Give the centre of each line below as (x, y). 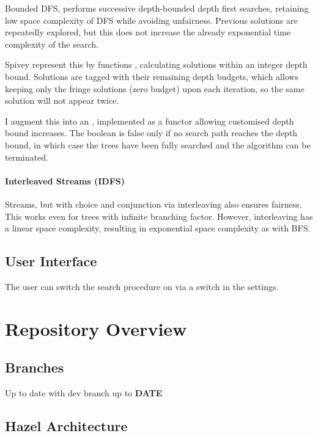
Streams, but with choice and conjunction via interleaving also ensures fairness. (153, 204)
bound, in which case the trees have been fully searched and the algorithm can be (158, 144)
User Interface (51, 261)
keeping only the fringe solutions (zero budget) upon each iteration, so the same (155, 88)
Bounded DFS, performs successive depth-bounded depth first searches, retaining (157, 8)
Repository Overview (96, 328)
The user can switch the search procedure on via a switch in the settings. (142, 286)
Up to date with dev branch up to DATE (84, 393)
